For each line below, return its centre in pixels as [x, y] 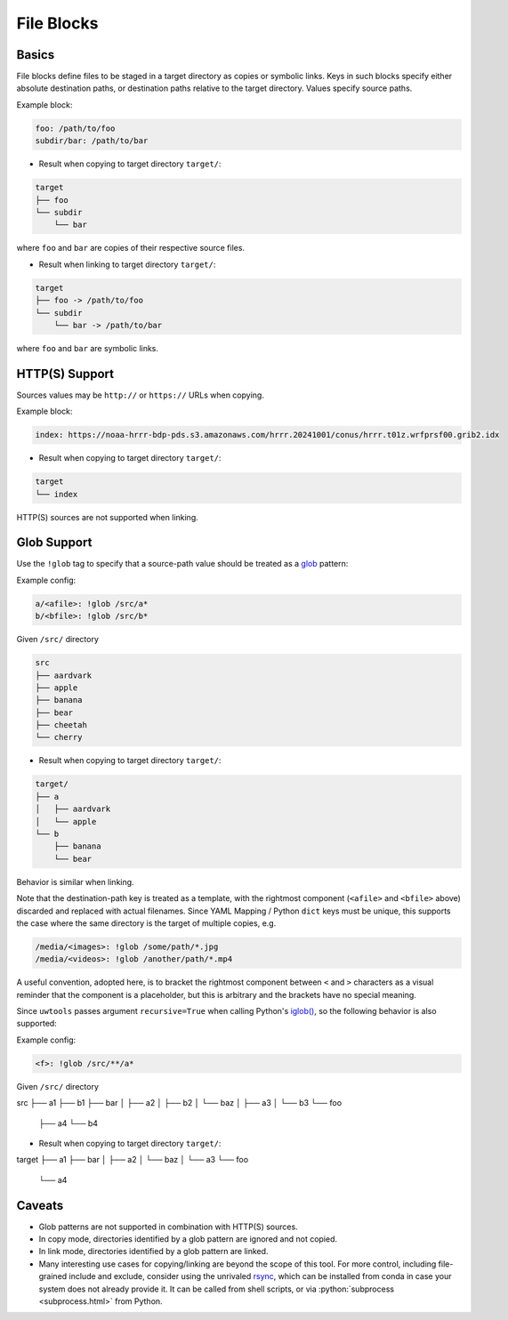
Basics [36, 55]
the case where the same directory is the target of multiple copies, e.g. [146, 923]
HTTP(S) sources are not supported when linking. [108, 517]
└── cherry [59, 737]
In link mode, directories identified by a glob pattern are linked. [153, 1252]
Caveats [40, 1205]
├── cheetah [61, 725]
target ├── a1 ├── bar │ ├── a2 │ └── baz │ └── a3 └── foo [133, 1160]
